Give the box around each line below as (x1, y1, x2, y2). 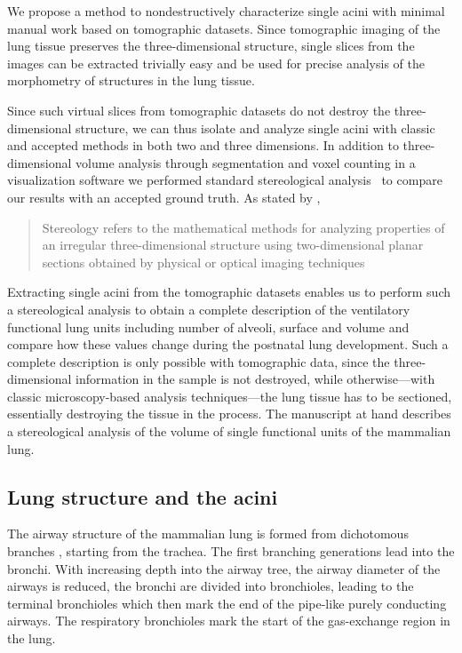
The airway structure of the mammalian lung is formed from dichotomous (7, 524, 409, 543)
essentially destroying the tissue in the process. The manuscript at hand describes (7, 404, 451, 423)
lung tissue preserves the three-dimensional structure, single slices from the (7, 36, 415, 55)
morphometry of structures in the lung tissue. (7, 71, 255, 90)
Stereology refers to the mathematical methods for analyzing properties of (42, 218, 445, 236)
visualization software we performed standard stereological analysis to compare (7, 171, 442, 189)
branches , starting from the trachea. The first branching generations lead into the (7, 542, 455, 561)
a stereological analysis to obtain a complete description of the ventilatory (7, 299, 410, 318)
